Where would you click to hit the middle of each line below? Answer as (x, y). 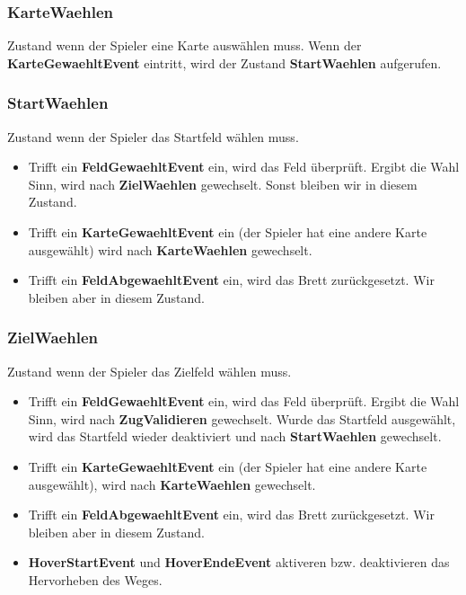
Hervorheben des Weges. (95, 579)
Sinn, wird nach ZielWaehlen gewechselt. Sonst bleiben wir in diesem (223, 184)
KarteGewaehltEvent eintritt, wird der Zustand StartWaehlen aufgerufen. (224, 62)
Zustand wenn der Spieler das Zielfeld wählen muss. (149, 371)
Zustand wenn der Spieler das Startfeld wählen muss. (153, 136)
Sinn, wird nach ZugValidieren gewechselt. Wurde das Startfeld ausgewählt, (242, 418)
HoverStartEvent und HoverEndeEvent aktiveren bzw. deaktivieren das (239, 562)
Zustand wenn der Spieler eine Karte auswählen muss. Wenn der (185, 45)
